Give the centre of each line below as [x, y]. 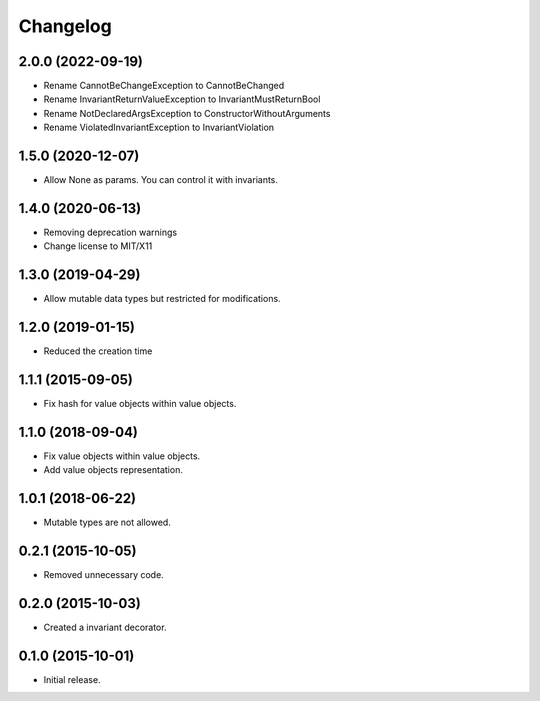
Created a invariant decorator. [105, 627]
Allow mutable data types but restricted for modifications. [162, 299]
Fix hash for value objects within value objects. [140, 404]
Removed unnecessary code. [103, 575]
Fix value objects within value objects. [122, 456]
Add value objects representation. [113, 470]
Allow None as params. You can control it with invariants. [161, 180]
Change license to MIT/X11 [98, 246]
